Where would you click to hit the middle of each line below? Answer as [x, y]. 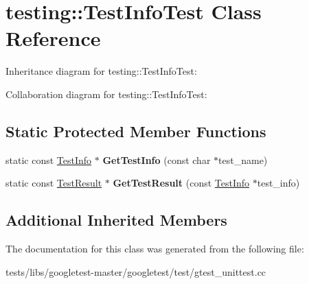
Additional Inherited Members [116, 220]
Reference [53, 38]
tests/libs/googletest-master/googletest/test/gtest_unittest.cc [136, 271]
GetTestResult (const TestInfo [181, 183]
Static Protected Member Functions [136, 131]
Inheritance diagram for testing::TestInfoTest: [101, 71]
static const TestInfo [49, 159]
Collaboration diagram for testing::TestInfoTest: [106, 94]
